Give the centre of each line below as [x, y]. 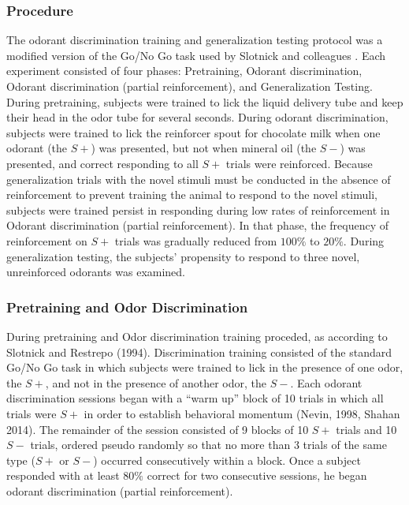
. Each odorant [326, 382]
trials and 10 [366, 429]
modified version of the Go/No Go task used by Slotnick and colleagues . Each [196, 55]
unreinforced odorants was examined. [96, 272]
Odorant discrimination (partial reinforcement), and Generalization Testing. [190, 86]
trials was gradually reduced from [196, 240]
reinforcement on [47, 240]
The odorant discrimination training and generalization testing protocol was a [195, 40]
